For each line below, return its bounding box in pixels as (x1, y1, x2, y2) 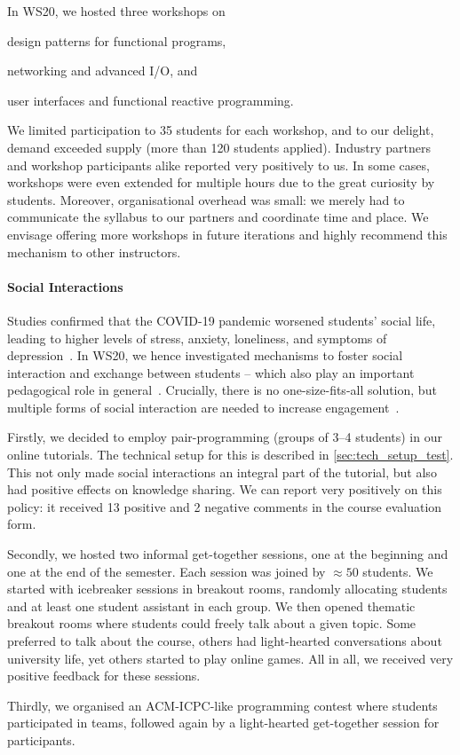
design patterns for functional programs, (7, 31, 226, 50)
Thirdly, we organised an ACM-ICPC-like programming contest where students (7, 696, 438, 714)
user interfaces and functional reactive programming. (7, 90, 294, 109)
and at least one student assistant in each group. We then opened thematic (7, 596, 416, 615)
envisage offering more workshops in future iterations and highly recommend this (7, 224, 448, 243)
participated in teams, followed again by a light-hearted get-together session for (7, 713, 440, 732)
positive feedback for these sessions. (7, 666, 201, 685)
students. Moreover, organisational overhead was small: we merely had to (7, 190, 405, 208)
